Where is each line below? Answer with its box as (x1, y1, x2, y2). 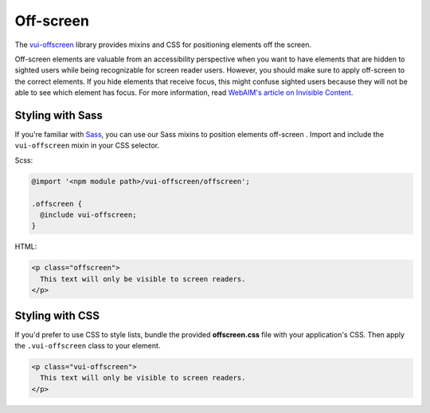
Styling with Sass (14, 108, 104, 122)
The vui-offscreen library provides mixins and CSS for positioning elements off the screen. (14, 40, 312, 49)
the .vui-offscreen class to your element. (14, 340, 161, 350)
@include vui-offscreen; (40, 210, 137, 219)
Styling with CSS (14, 309, 100, 322)
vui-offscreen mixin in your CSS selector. (14, 140, 159, 151)
